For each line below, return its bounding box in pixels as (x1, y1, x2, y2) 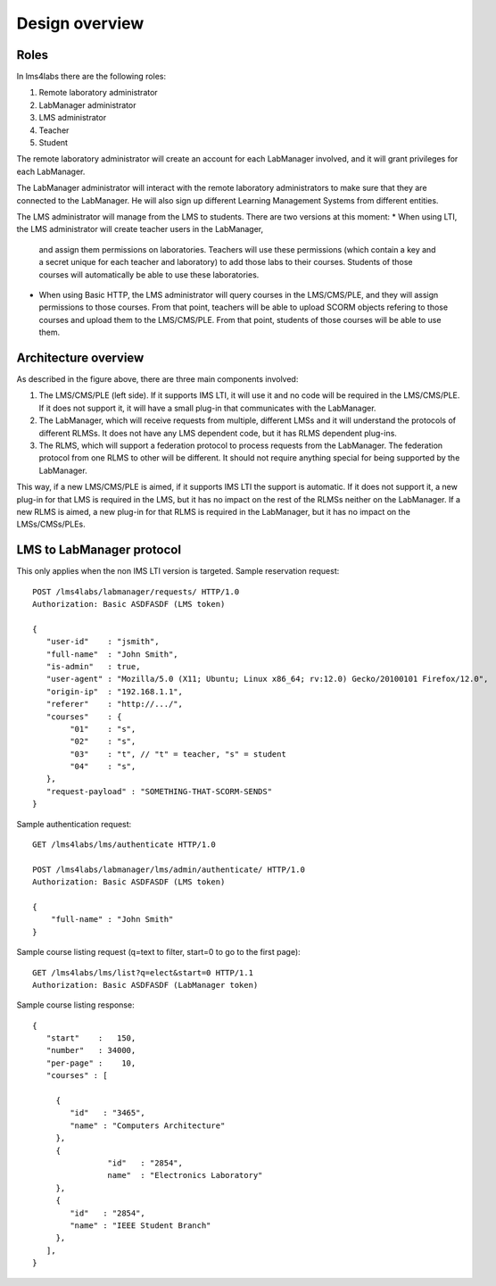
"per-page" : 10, (45, 1058, 136, 1068)
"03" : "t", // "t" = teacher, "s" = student (70, 749, 287, 759)
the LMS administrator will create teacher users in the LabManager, (16, 224, 264, 235)
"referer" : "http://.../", (45, 699, 183, 709)
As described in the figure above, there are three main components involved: (16, 374, 299, 384)
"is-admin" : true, (45, 661, 141, 671)
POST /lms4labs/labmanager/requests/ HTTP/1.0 (32, 586, 240, 597)
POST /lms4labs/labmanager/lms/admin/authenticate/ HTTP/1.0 (32, 864, 305, 875)
